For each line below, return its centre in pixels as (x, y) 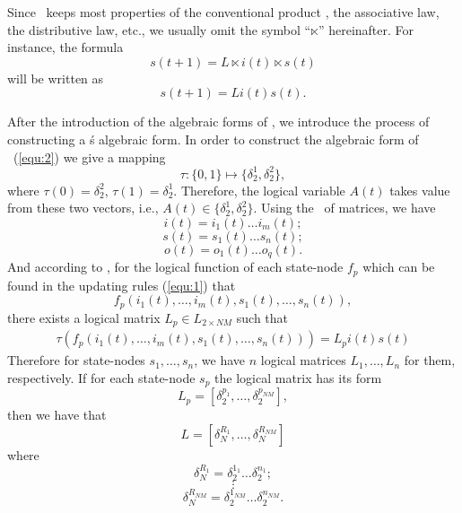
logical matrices (303, 360)
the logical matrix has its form (298, 377)
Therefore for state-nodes (76, 360)
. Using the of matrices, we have (344, 208)
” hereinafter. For (366, 29)
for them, (430, 360)
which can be (399, 267)
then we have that (57, 415)
